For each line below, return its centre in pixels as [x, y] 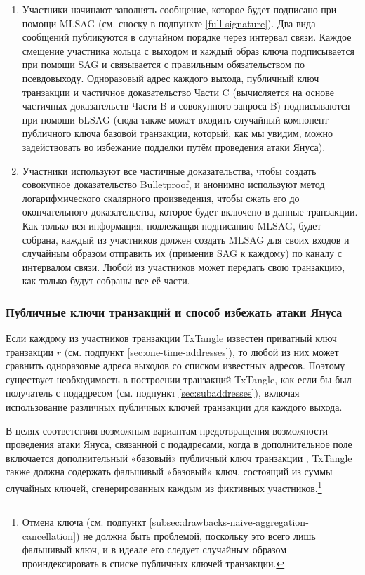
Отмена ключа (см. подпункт [84, 522]
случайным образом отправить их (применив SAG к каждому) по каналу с [182, 253]
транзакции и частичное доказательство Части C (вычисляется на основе [178, 92]
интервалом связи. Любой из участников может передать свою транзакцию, [184, 266]
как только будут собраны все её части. [106, 280]
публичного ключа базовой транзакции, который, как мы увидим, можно [177, 133]
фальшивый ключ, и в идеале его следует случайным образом [154, 549]
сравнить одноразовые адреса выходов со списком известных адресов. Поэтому [175, 365]
